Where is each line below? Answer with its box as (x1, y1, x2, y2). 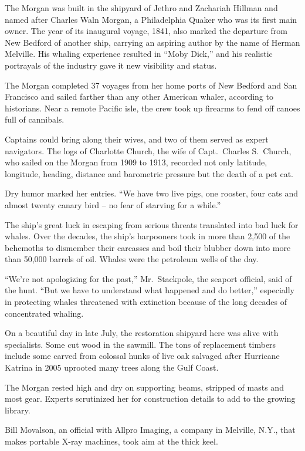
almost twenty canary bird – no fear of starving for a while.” (5, 198, 221, 211)
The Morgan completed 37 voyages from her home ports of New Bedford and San (5, 79, 297, 91)
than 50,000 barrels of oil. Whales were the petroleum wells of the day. (5, 253, 259, 265)
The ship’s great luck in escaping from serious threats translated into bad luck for (5, 218, 299, 230)
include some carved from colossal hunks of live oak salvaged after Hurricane (5, 350, 280, 362)
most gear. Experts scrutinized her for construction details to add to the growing (5, 392, 296, 405)
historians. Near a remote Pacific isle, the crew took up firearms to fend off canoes (5, 101, 300, 114)
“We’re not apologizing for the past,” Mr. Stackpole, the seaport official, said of (5, 272, 292, 284)
